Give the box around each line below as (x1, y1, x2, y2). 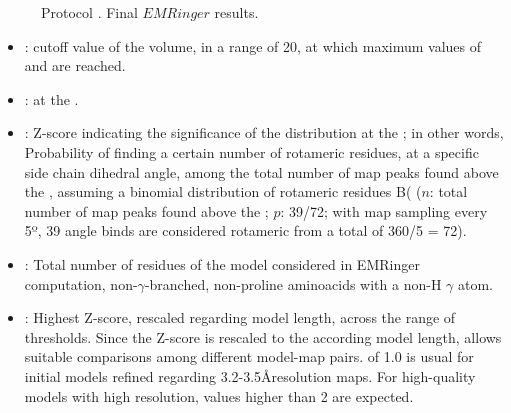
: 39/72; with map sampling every (280, 200, 488, 221)
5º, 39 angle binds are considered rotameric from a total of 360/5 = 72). (24, 220, 467, 241)
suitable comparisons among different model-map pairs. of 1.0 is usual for (24, 346, 474, 367)
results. (214, 2, 259, 22)
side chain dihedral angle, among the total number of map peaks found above (24, 161, 499, 182)
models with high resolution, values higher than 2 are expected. (24, 385, 414, 406)
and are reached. (24, 55, 126, 76)
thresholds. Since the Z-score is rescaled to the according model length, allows (24, 326, 502, 347)
